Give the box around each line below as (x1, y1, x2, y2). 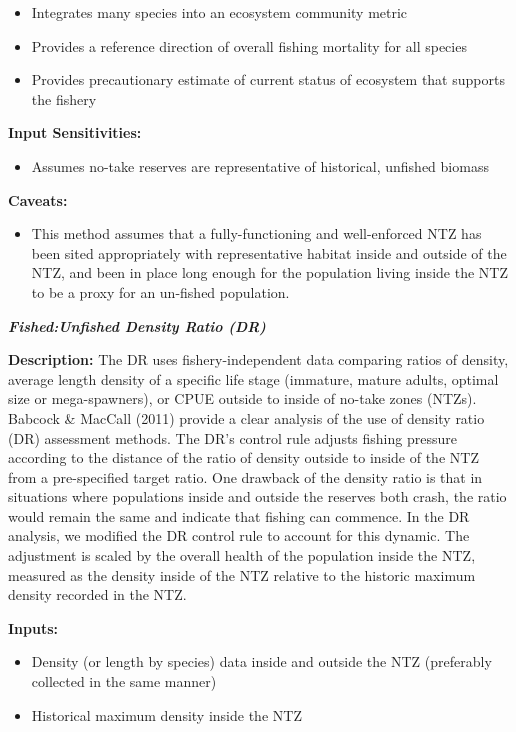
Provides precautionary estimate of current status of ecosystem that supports (31, 69, 505, 90)
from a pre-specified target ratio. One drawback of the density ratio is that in (8, 466, 483, 487)
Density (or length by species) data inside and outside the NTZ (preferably (31, 651, 492, 672)
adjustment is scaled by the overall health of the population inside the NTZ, (8, 545, 476, 566)
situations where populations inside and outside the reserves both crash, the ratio (8, 486, 507, 507)
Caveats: (8, 189, 68, 210)
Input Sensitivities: (8, 122, 142, 143)
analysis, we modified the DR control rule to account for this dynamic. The (8, 525, 470, 546)
